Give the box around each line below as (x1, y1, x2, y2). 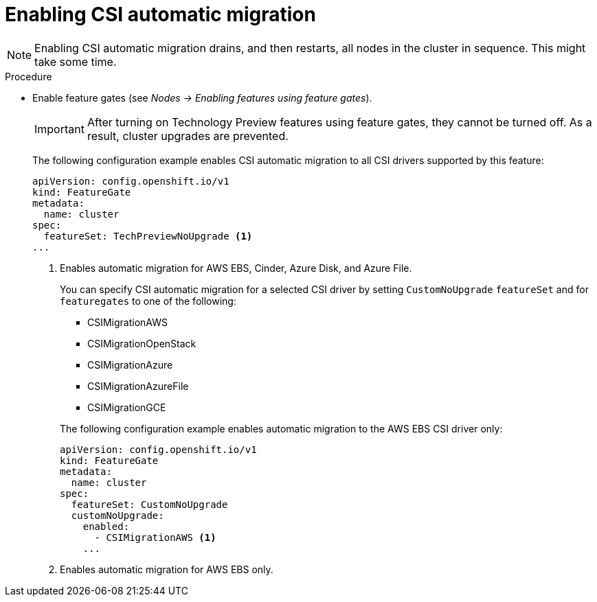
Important (34, 121, 85, 136)
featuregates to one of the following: (60, 294, 236, 307)
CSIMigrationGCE (87, 401, 166, 413)
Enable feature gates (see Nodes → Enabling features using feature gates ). (32, 91, 372, 104)
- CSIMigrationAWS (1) (94, 531, 216, 543)
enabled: (82, 520, 130, 532)
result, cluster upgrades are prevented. (87, 128, 289, 143)
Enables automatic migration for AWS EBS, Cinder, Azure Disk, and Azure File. (60, 262, 412, 274)
